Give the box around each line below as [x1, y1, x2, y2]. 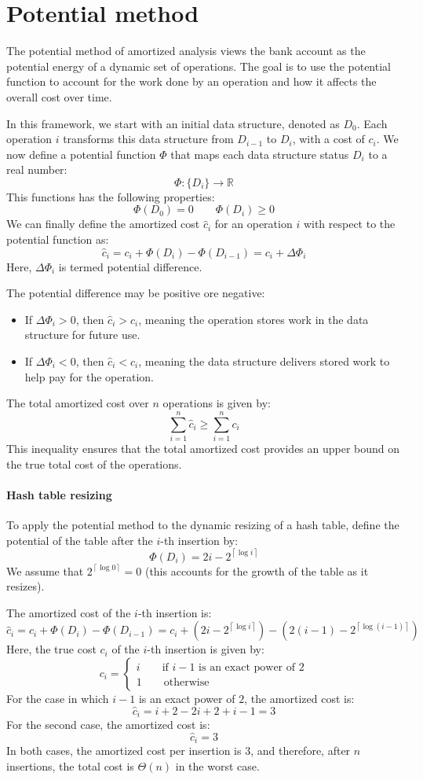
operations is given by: [162, 395, 271, 411]
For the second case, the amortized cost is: [6, 716, 210, 733]
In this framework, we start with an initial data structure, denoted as [6, 115, 340, 131]
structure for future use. [24, 326, 140, 343]
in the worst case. [175, 758, 260, 774]
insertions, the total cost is [6, 758, 134, 774]
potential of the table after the [6, 532, 153, 548]
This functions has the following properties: [6, 188, 215, 204]
